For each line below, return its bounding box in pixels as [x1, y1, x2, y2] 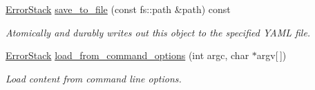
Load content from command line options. [6, 71, 182, 85]
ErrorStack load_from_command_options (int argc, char [6, 48, 249, 63]
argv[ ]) [256, 48, 287, 63]
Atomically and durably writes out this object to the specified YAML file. [6, 25, 311, 39]
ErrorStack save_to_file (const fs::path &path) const [6, 2, 231, 16]
